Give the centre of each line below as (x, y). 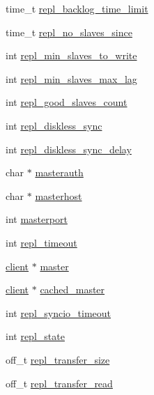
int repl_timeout (41, 242)
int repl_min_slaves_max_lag (71, 78)
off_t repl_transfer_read (59, 383)
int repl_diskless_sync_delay (69, 149)
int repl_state (35, 336)
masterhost (59, 195)
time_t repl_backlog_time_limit (77, 8)
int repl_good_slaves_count (67, 102)
